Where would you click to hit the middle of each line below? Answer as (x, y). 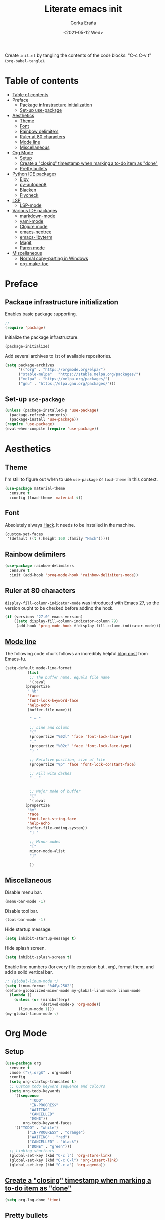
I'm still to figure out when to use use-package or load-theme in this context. (81, 479)
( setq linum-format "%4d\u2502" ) (40, 986)
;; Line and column (50, 727)
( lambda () (21, 995)
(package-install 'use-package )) (44, 420)
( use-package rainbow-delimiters (40, 566)
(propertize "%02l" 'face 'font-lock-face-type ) (81, 737)
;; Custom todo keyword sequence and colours (57, 1086)
